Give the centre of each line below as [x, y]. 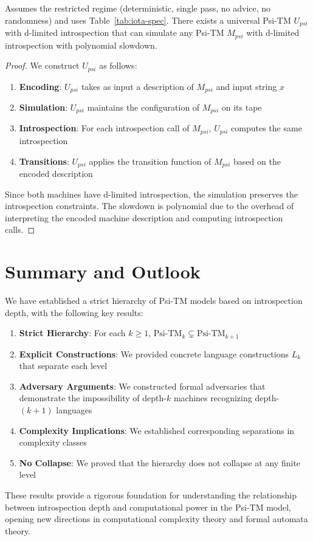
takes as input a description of [137, 86]
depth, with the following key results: [74, 312]
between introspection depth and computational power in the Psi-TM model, [148, 507]
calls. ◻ [20, 229]
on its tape [242, 107]
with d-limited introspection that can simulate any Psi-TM [115, 33]
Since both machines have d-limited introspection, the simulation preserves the [151, 194]
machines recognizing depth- [226, 398]
